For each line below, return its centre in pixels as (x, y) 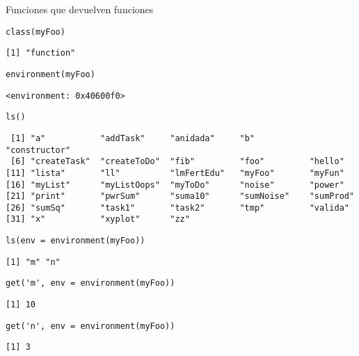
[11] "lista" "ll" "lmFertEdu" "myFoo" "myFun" (175, 173)
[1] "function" (41, 53)
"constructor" (38, 150)
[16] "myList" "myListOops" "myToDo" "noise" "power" (175, 185)
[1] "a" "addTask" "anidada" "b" (133, 138)
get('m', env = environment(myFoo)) (90, 283)
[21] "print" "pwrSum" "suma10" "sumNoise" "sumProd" (180, 196)
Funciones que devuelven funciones (80, 9)
